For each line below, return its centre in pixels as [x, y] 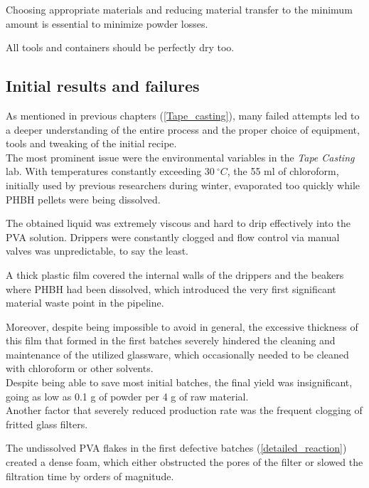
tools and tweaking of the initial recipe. [91, 143]
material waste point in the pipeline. [85, 303]
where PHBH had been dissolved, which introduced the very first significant [171, 288]
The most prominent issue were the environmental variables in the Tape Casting [180, 157]
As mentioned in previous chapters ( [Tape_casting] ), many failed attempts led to [183, 115]
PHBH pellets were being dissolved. [83, 199]
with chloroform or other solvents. [80, 368]
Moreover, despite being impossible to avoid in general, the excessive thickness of [182, 326]
